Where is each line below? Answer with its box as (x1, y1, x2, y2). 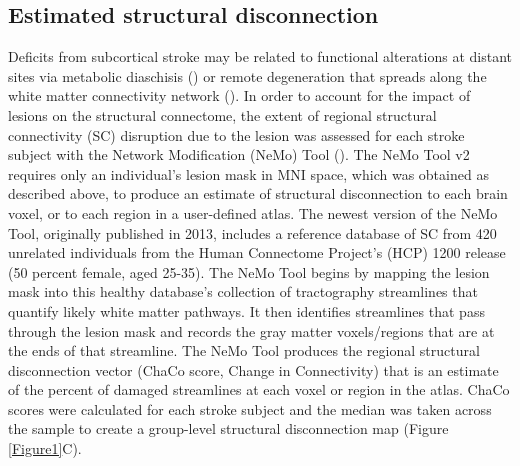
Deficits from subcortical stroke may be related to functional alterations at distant (8, 46, 512, 67)
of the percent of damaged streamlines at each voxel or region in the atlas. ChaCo (8, 379, 510, 400)
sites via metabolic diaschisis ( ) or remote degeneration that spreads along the (8, 65, 487, 86)
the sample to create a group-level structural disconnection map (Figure (8, 418, 449, 439)
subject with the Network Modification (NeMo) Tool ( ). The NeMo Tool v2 (8, 144, 470, 165)
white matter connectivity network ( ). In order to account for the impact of (8, 85, 471, 106)
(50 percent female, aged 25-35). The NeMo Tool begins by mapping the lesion (8, 261, 490, 282)
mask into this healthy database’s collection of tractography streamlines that (8, 281, 478, 302)
